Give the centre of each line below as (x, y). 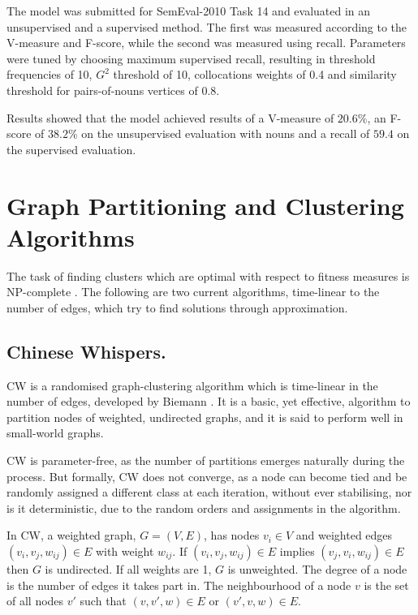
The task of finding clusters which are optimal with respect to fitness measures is (208, 275)
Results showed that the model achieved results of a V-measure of (170, 117)
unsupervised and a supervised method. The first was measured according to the (207, 26)
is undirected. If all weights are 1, (128, 568)
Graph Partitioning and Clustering (205, 205)
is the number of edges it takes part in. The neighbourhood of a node (179, 585)
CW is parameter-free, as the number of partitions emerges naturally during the (206, 460)
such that (103, 601)
